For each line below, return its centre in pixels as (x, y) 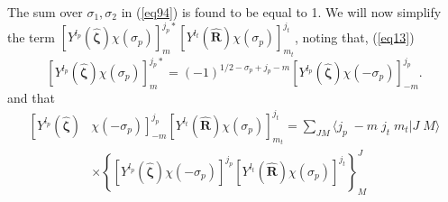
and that (31, 97)
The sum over (45, 12)
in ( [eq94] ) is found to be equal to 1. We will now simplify (281, 12)
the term (31, 37)
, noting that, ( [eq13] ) (354, 37)
